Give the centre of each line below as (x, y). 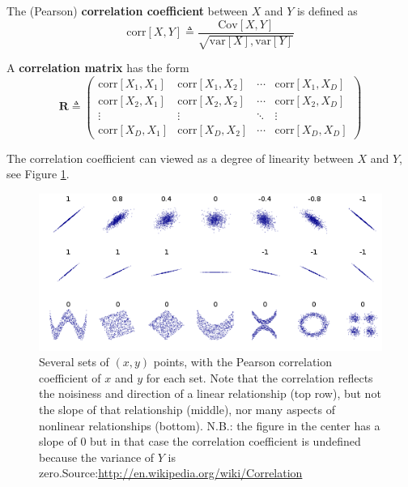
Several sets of (74, 362)
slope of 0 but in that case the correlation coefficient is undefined (200, 441)
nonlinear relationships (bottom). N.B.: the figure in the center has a (210, 425)
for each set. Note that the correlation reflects (259, 377)
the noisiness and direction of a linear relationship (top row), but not (210, 393)
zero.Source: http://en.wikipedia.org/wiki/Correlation (171, 473)
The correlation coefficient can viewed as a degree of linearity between (180, 158)
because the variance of (97, 457)
